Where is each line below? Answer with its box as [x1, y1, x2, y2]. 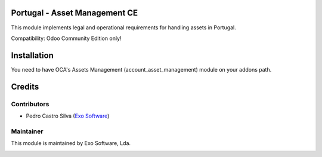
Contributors [11, 100, 49, 108]
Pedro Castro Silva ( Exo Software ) [26, 112, 110, 119]
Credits [11, 81, 39, 92]
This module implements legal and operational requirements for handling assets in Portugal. [11, 24, 237, 31]
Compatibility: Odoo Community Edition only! [11, 35, 122, 42]
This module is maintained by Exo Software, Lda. [11, 140, 131, 147]
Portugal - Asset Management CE [11, 8, 138, 18]
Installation [11, 50, 54, 60]
